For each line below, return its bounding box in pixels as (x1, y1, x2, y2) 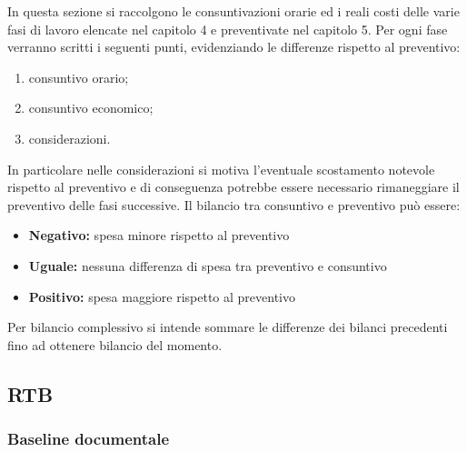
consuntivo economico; (28, 98, 154, 117)
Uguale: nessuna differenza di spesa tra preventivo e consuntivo (28, 256, 387, 275)
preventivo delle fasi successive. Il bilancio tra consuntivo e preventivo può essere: (7, 195, 461, 214)
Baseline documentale (7, 427, 170, 450)
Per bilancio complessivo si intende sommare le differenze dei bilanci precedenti (7, 317, 448, 336)
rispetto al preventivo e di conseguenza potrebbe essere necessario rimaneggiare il (7, 177, 460, 196)
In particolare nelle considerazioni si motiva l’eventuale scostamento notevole (7, 159, 435, 178)
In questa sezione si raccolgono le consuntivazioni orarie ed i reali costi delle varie (7, 2, 460, 20)
